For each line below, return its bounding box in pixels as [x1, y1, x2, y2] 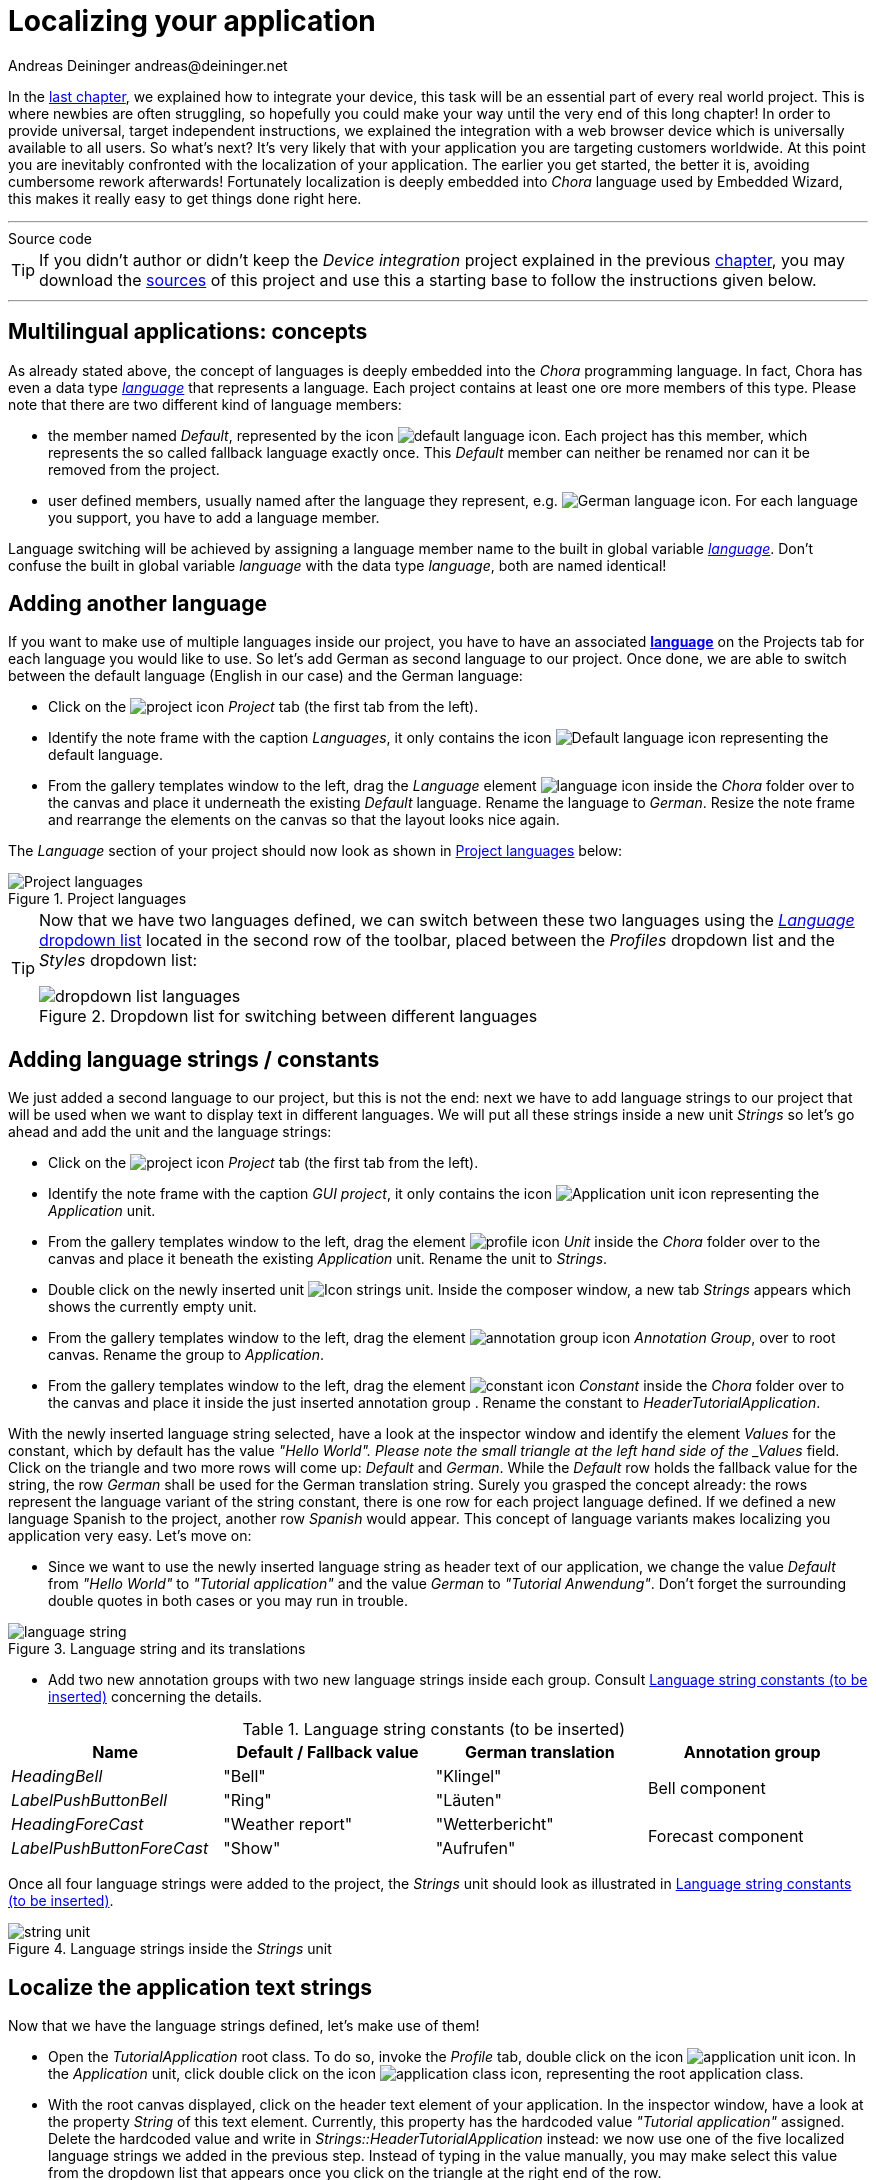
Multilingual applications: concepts [8, 319, 368, 345]
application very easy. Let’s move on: [8, 1527, 252, 1545]
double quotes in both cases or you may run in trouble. [48, 1592, 409, 1610]
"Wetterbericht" [435, 1814, 554, 1835]
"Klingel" [435, 1766, 502, 1787]
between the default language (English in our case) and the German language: [8, 667, 523, 685]
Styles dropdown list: [39, 950, 198, 971]
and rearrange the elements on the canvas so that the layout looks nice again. [48, 811, 560, 829]
